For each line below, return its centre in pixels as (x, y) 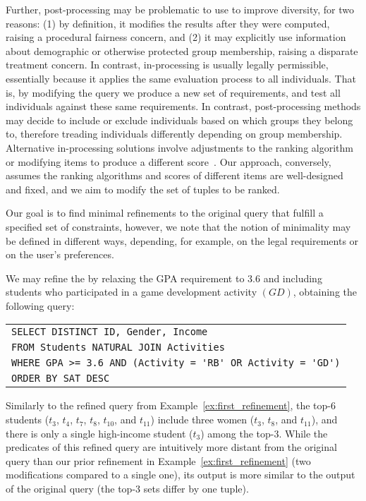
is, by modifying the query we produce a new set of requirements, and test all (173, 92)
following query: (40, 305)
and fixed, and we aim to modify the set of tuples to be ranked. (143, 189)
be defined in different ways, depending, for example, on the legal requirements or (182, 240)
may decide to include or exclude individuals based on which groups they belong (179, 120)
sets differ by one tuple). (196, 489)
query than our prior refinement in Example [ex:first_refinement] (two (158, 460)
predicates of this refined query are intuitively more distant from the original (171, 447)
